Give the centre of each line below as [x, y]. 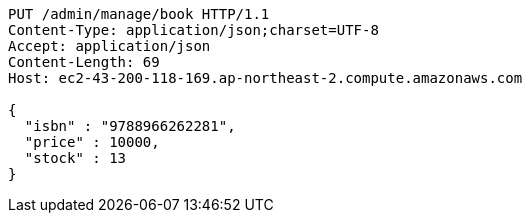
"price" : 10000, [92, 142]
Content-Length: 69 [84, 62]
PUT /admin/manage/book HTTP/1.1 [139, 14]
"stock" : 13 [75, 158]
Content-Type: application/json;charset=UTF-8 [193, 30]
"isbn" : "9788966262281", [130, 126]
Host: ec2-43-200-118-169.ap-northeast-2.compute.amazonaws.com [265, 78]
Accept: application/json [109, 46]
